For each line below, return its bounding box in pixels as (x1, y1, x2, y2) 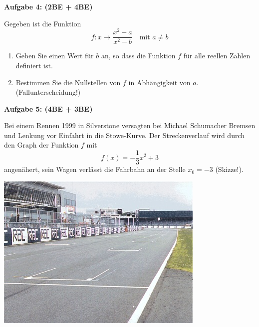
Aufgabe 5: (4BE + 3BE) (4, 103, 93, 114)
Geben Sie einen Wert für (15, 50, 94, 61)
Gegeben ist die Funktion (4, 18, 81, 28)
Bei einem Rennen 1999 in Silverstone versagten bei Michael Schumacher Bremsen (4, 120, 256, 131)
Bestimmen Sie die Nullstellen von (15, 77, 121, 87)
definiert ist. (15, 60, 53, 70)
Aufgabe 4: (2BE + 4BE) (4, 1, 93, 11)
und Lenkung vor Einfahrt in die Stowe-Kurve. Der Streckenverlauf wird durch (4, 130, 245, 140)
